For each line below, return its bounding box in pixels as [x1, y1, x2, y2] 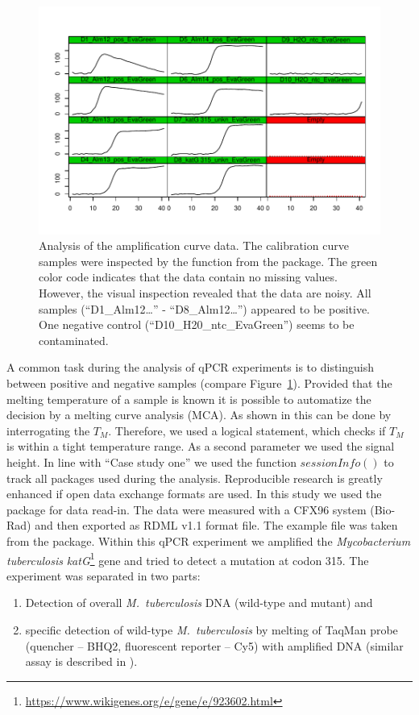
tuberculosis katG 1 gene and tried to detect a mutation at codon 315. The [6, 549, 369, 568]
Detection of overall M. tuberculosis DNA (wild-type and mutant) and [25, 594, 373, 611]
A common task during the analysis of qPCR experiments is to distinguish [6, 359, 375, 376]
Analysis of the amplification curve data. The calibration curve [39, 237, 349, 254]
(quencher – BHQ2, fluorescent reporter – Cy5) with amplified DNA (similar [25, 637, 404, 654]
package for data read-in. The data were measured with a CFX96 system [6, 501, 367, 518]
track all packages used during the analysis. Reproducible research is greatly [6, 469, 383, 486]
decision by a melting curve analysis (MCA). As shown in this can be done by [6, 406, 392, 423]
